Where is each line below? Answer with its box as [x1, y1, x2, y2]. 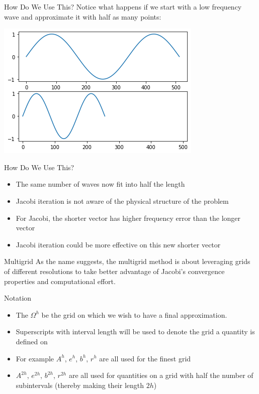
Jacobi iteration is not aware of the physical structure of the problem [16, 195, 229, 206]
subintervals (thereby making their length [16, 379, 144, 390]
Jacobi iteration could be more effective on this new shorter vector [16, 239, 221, 249]
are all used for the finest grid [99, 353, 191, 363]
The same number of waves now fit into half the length [16, 179, 185, 189]
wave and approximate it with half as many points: [4, 11, 161, 22]
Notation [4, 293, 32, 303]
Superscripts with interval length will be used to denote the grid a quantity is [16, 326, 255, 337]
